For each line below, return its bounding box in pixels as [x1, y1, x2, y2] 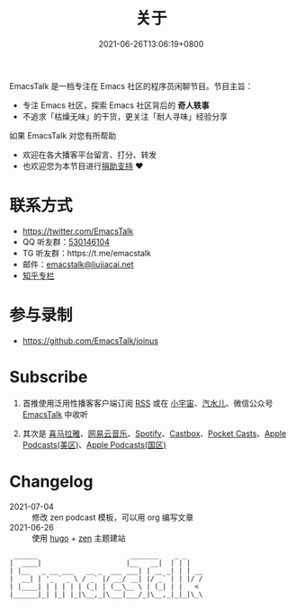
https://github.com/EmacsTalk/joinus [22, 335, 159, 346]
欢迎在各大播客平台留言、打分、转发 [22, 149, 157, 160]
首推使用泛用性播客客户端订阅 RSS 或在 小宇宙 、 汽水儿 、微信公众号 [22, 398, 274, 408]
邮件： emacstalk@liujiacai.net [22, 258, 134, 270]
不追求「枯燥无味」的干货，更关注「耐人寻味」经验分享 [22, 111, 228, 121]
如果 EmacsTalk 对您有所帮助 [9, 130, 117, 140]
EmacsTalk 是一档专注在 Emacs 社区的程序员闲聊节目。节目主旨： [9, 80, 254, 91]
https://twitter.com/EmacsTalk [22, 226, 134, 237]
